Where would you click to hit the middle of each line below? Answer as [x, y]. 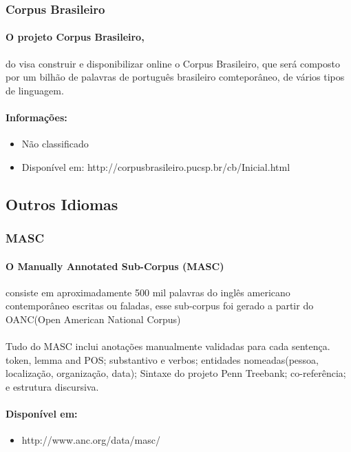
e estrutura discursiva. [52, 386]
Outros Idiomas [62, 204]
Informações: [36, 117]
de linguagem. [35, 90]
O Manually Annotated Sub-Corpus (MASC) [115, 266]
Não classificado [55, 144]
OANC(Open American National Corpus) [93, 319]
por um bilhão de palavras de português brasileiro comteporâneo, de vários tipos [175, 77]
